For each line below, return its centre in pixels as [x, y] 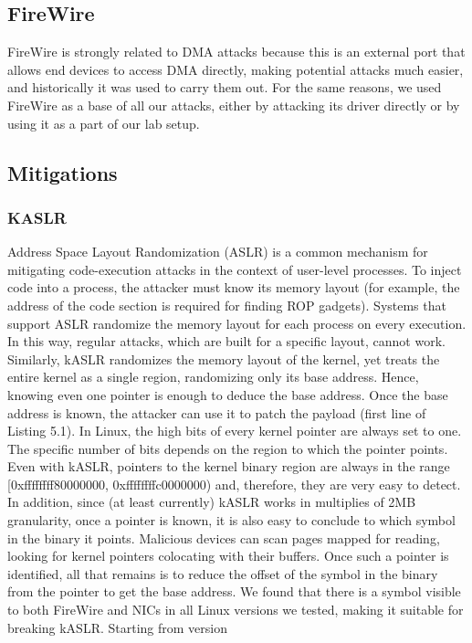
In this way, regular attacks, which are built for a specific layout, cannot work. [226, 341]
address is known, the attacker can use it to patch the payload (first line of [217, 412]
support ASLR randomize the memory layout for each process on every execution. [237, 323]
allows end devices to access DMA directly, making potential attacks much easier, [236, 69]
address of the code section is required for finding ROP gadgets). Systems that [227, 305]
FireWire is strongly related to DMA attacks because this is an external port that [236, 52]
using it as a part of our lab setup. [104, 123]
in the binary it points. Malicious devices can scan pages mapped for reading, [224, 538]
